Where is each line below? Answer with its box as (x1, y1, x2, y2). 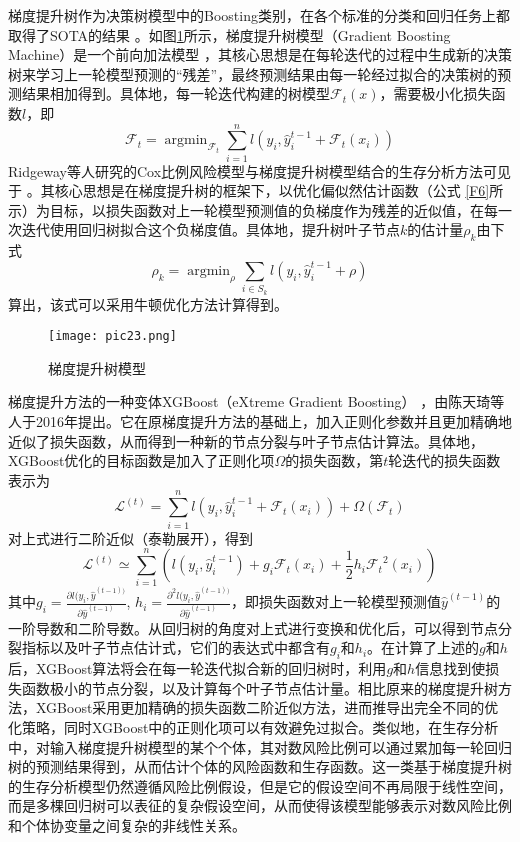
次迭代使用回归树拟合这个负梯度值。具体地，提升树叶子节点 (8, 219, 400, 240)
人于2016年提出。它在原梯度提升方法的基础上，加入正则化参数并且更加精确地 (8, 411, 512, 432)
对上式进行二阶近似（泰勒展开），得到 (8, 527, 253, 548)
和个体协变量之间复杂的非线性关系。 (8, 814, 246, 835)
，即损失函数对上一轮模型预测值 (231, 591, 442, 612)
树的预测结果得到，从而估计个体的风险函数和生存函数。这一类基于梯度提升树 (8, 756, 512, 777)
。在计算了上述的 (367, 637, 480, 658)
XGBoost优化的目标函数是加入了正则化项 (8, 450, 275, 471)
